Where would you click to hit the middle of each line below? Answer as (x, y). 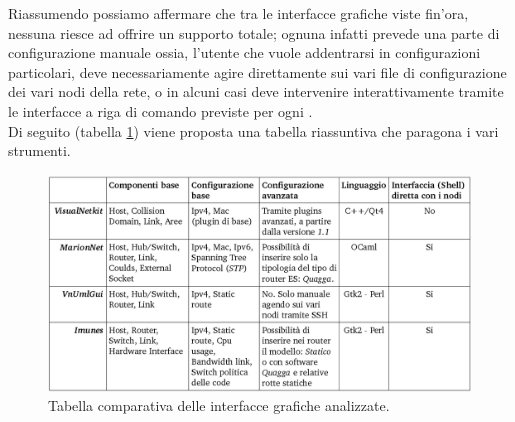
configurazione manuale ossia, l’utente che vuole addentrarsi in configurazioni (244, 52)
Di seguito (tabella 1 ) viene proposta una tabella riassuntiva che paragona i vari (253, 130)
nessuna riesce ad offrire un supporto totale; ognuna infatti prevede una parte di (254, 32)
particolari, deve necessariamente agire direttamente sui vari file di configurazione (257, 71)
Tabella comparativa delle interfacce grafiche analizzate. (219, 405)
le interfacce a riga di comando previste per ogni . (160, 110)
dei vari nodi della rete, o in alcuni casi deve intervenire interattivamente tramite (256, 91)
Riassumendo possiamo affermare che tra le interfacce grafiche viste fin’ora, (238, 13)
